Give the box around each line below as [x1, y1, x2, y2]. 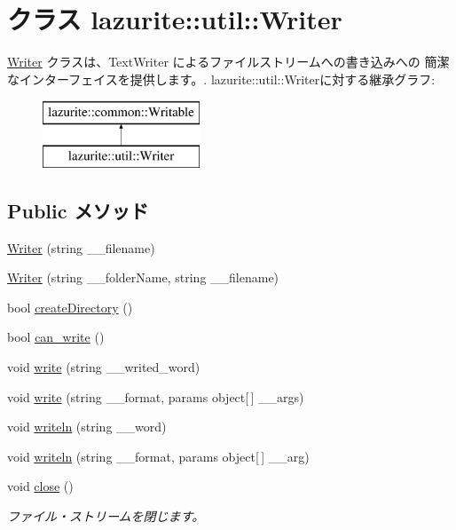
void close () [7, 477, 74, 495]
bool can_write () [7, 328, 105, 346]
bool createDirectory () [7, 297, 133, 316]
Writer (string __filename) [7, 238, 155, 257]
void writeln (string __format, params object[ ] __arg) [7, 447, 310, 465]
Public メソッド [7, 196, 149, 224]
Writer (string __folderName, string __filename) [7, 268, 279, 287]
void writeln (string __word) [7, 417, 167, 436]
